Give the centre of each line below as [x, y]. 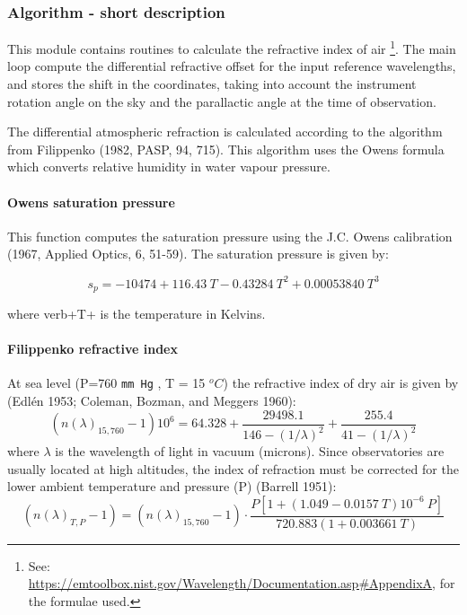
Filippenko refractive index [93, 349]
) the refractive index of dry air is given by [341, 383]
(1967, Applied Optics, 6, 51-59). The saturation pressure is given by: [198, 254]
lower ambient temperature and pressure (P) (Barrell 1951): [172, 486]
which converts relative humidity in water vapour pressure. [169, 167]
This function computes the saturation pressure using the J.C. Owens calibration [230, 236]
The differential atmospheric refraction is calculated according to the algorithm [225, 132]
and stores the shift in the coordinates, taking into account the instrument [212, 84]
